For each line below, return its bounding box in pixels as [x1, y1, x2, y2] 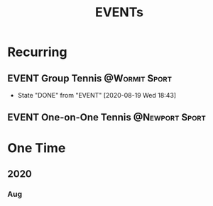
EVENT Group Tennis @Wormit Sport [7, 72, 173, 84]
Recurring [7, 44, 67, 60]
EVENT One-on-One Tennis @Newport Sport [7, 111, 206, 124]
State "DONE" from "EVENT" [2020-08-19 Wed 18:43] [17, 91, 176, 99]
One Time [7, 139, 66, 156]
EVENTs [94, 4, 144, 21]
